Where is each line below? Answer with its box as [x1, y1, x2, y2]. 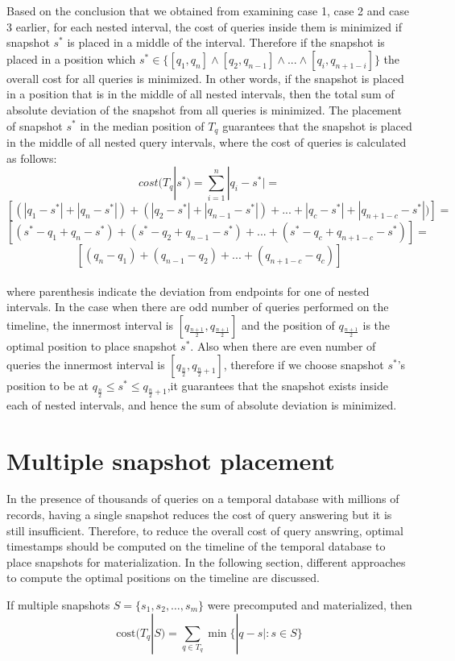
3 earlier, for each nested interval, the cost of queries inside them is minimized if [6, 18, 402, 35]
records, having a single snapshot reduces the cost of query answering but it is [6, 506, 392, 523]
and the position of [241, 316, 335, 333]
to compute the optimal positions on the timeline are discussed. [6, 569, 320, 586]
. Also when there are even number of [190, 337, 376, 354]
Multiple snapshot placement [6, 443, 335, 476]
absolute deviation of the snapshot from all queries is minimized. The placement [6, 101, 402, 118]
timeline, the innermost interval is [6, 316, 174, 333]
